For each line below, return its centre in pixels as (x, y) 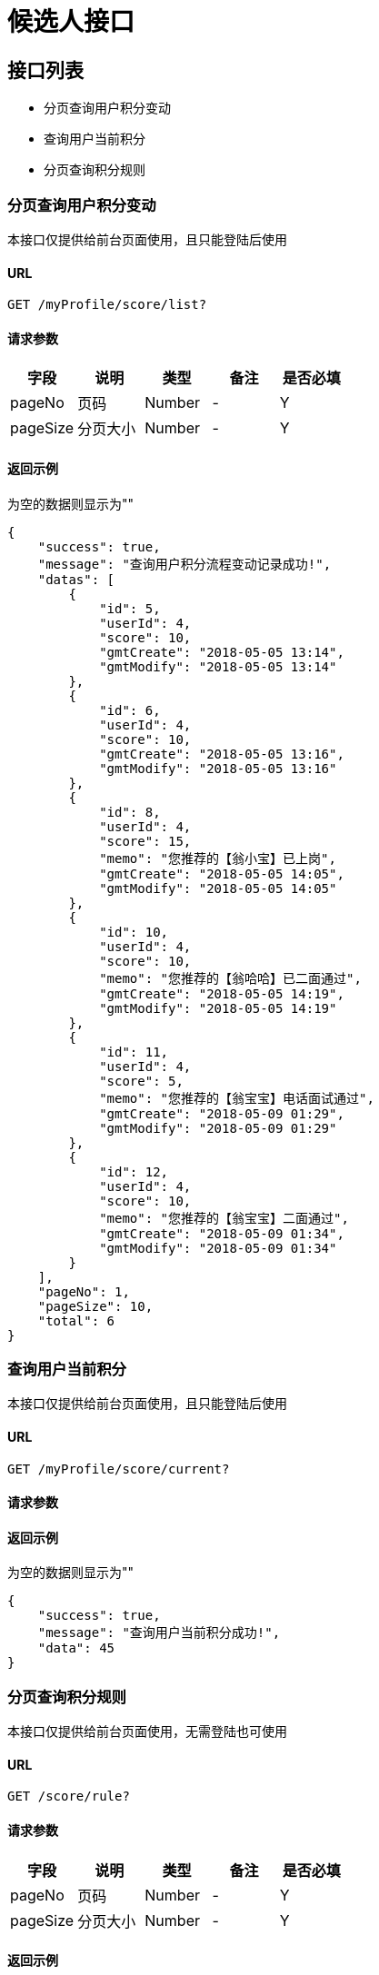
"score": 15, (145, 841)
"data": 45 (76, 1648)
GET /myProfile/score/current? (119, 1469)
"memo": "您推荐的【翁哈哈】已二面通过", (230, 978)
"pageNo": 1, (84, 1291)
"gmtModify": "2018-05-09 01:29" (218, 1128)
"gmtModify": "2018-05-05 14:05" (218, 888)
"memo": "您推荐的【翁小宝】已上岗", (218, 858)
